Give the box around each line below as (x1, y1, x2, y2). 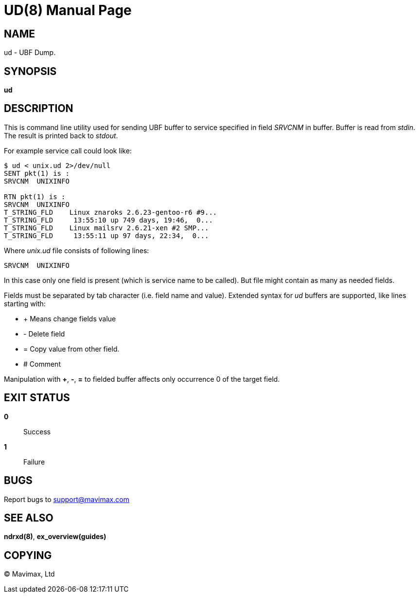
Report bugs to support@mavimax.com (4, 495, 129, 504)
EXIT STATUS (4, 392, 70, 404)
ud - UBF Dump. (4, 48, 56, 57)
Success (23, 427, 51, 436)
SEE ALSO (4, 511, 53, 524)
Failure (23, 457, 45, 466)
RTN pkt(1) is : (4, 192, 66, 201)
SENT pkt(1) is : (4, 169, 70, 177)
